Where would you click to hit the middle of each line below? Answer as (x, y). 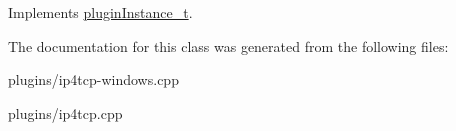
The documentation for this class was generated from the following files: (228, 45)
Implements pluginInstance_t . (100, 12)
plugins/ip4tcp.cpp (65, 112)
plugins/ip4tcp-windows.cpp (93, 79)
